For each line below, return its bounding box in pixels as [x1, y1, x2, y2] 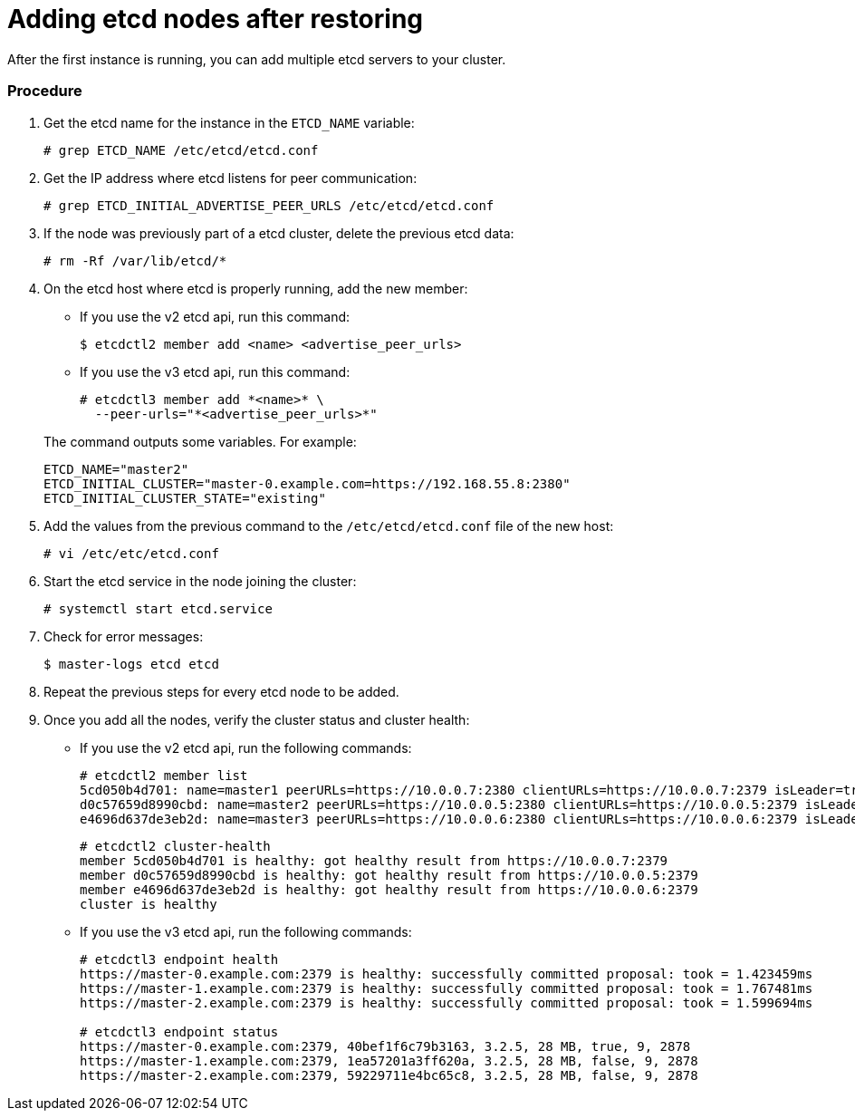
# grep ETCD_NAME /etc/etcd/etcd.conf [43, 142, 319, 158]
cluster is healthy [80, 896, 217, 911]
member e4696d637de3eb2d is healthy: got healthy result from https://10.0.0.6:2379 [80, 882, 698, 897]
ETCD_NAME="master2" [43, 461, 189, 477]
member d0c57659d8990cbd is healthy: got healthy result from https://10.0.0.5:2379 [80, 867, 698, 882]
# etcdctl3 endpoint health [80, 951, 279, 967]
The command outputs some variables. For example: [43, 433, 357, 449]
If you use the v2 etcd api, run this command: [80, 308, 351, 324]
